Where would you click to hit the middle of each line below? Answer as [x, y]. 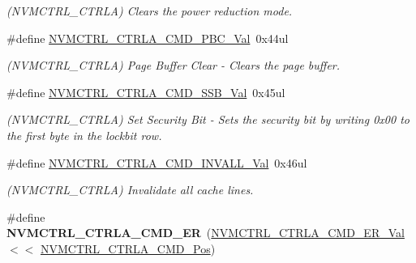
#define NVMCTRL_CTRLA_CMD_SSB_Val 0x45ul [146, 92]
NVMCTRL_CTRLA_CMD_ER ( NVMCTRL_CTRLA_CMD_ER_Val [206, 233]
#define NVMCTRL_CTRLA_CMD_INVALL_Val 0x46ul [157, 162]
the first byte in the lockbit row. [84, 135]
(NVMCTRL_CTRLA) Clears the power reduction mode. [150, 11]
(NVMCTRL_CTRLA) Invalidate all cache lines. [130, 190]
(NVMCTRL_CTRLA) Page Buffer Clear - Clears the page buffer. [174, 65]
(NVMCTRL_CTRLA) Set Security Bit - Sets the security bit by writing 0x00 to [208, 119]
